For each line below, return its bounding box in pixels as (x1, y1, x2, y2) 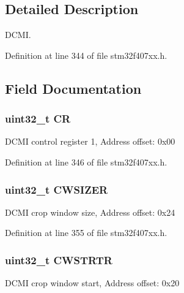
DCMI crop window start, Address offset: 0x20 (5, 276, 180, 289)
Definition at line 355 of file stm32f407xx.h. (5, 226, 167, 239)
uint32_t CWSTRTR (5, 252, 112, 267)
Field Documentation (5, 78, 142, 97)
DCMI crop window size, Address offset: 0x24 (5, 205, 175, 218)
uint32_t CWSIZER (5, 181, 108, 197)
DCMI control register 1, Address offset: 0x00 (5, 135, 175, 148)
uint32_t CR (5, 111, 71, 126)
